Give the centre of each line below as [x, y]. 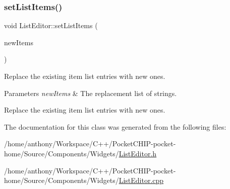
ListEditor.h [138, 153]
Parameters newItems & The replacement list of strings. [91, 93]
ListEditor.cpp [141, 180]
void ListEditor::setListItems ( [51, 25]
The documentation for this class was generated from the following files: [115, 126]
